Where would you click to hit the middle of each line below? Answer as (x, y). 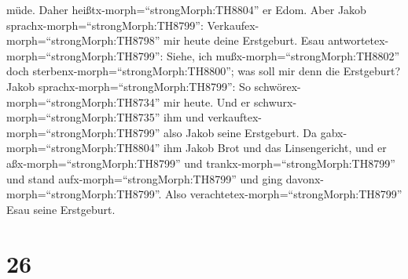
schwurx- (275, 101)
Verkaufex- (233, 25)
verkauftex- (235, 117)
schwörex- (278, 86)
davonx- (305, 178)
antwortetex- (358, 40)
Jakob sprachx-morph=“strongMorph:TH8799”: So (129, 86)
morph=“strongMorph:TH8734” (83, 101)
